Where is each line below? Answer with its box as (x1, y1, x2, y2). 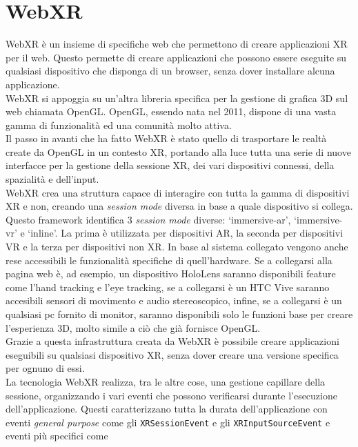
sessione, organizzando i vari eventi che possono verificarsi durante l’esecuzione (6, 388, 337, 402)
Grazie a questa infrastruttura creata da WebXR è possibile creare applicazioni (6, 334, 339, 348)
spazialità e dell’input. (6, 172, 99, 186)
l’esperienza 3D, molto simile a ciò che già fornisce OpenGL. (6, 320, 261, 335)
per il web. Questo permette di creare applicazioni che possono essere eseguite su (6, 50, 347, 64)
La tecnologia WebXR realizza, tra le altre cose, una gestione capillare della (6, 374, 326, 388)
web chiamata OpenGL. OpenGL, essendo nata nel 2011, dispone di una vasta (6, 104, 337, 119)
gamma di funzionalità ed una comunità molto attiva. (6, 117, 232, 132)
